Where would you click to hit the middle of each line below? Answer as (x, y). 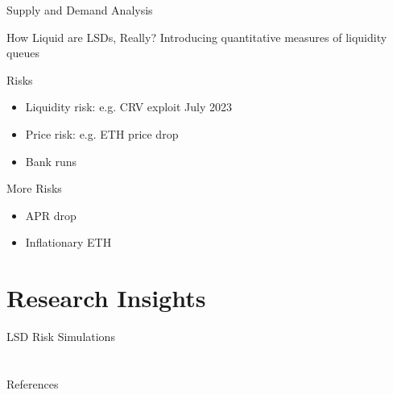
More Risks (34, 188)
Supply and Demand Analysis (80, 10)
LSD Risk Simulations (61, 337)
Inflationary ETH (68, 242)
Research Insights (106, 298)
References (33, 383)
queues (23, 53)
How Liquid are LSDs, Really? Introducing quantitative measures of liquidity (197, 37)
